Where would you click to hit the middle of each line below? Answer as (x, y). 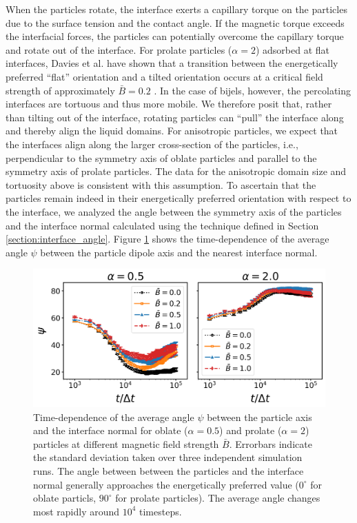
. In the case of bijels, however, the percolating (253, 90)
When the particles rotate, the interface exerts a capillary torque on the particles (176, 9)
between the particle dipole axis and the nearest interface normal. (179, 252)
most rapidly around (76, 511)
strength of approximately (60, 90)
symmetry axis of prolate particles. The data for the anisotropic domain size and (176, 171)
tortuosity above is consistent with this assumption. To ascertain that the (161, 184)
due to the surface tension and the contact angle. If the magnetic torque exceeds (175, 22)
